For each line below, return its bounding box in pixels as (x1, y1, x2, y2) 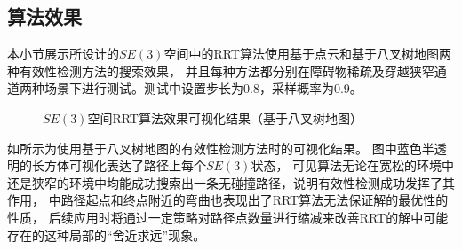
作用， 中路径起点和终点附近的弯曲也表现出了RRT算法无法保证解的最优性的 (7, 191, 449, 209)
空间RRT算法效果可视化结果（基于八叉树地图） (87, 108, 362, 127)
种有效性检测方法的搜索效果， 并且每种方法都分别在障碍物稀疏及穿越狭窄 (7, 61, 434, 80)
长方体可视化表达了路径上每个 (31, 156, 206, 175)
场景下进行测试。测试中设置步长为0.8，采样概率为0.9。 (44, 79, 362, 98)
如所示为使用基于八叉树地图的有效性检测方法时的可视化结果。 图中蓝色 (7, 138, 422, 157)
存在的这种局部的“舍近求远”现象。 (7, 225, 206, 244)
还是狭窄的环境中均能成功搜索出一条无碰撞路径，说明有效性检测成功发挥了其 (7, 173, 455, 191)
